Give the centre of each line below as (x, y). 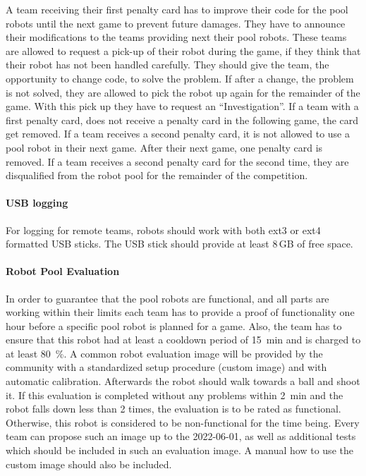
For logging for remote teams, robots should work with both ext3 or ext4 (163, 230)
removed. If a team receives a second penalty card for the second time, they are (177, 161)
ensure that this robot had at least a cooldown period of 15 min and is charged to (183, 340)
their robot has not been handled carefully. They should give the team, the (167, 65)
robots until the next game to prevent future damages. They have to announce (176, 23)
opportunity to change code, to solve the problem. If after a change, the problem (180, 78)
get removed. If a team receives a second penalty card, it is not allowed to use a (178, 134)
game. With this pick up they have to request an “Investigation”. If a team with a (182, 106)
